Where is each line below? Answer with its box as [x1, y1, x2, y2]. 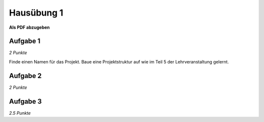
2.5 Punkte [9, 110, 31, 116]
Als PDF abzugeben [9, 24, 50, 30]
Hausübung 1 [9, 7, 64, 18]
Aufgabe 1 [9, 37, 41, 45]
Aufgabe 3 [9, 97, 42, 105]
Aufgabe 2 [9, 71, 42, 80]
